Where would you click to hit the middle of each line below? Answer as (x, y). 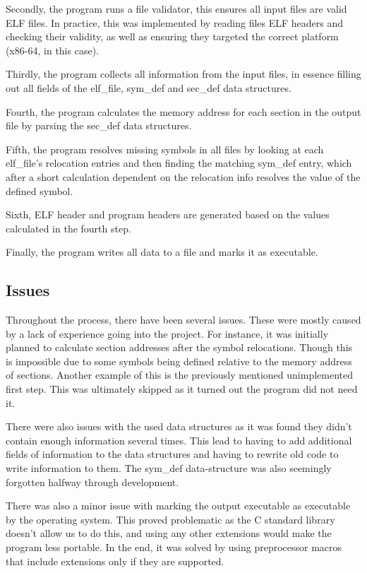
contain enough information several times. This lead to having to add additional (179, 440)
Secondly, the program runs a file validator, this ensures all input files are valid (176, 8)
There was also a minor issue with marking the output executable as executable (178, 506)
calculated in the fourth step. (68, 228)
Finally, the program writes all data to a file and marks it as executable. (162, 252)
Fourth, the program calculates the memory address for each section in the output (183, 111)
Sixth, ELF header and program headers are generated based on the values (168, 214)
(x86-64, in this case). (52, 50)
